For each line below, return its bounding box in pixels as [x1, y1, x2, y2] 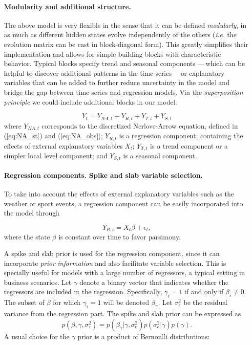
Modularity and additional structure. [4, 1, 131, 11]
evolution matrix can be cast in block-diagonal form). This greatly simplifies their [4, 39, 249, 49]
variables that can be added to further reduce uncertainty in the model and [4, 77, 230, 87]
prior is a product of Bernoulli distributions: [77, 331, 210, 341]
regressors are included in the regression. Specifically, [4, 286, 162, 297]
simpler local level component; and [4, 150, 108, 160]
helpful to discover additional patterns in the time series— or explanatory [4, 67, 225, 78]
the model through [4, 208, 60, 218]
